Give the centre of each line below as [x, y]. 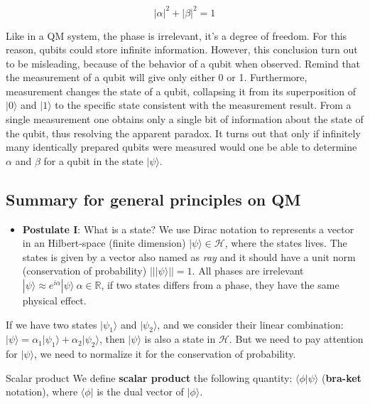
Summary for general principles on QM [153, 199]
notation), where [42, 392]
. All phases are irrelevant [248, 271]
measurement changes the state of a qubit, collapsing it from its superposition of [181, 91]
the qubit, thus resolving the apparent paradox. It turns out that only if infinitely [183, 133]
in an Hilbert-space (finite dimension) [104, 243]
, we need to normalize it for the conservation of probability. [165, 354]
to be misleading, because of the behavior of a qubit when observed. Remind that [183, 63]
